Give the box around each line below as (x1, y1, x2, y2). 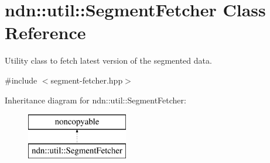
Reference (5, 20, 86, 44)
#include (5, 74, 37, 86)
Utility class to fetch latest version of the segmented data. (5, 54, 212, 67)
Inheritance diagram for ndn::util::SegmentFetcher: (5, 93, 186, 106)
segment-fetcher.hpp (50, 74, 123, 86)
